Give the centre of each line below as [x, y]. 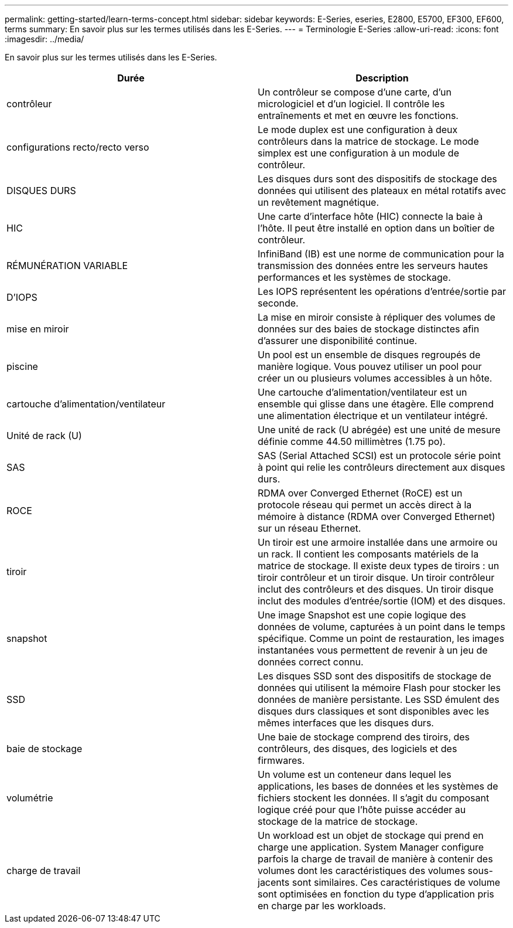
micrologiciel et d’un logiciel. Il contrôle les [351, 104]
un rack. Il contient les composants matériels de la [368, 554]
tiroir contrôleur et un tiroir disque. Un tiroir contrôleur [376, 577]
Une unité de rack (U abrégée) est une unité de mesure [379, 430]
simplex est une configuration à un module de [358, 153]
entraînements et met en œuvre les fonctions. [358, 115]
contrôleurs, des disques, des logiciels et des [358, 749]
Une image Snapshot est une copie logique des [362, 615]
